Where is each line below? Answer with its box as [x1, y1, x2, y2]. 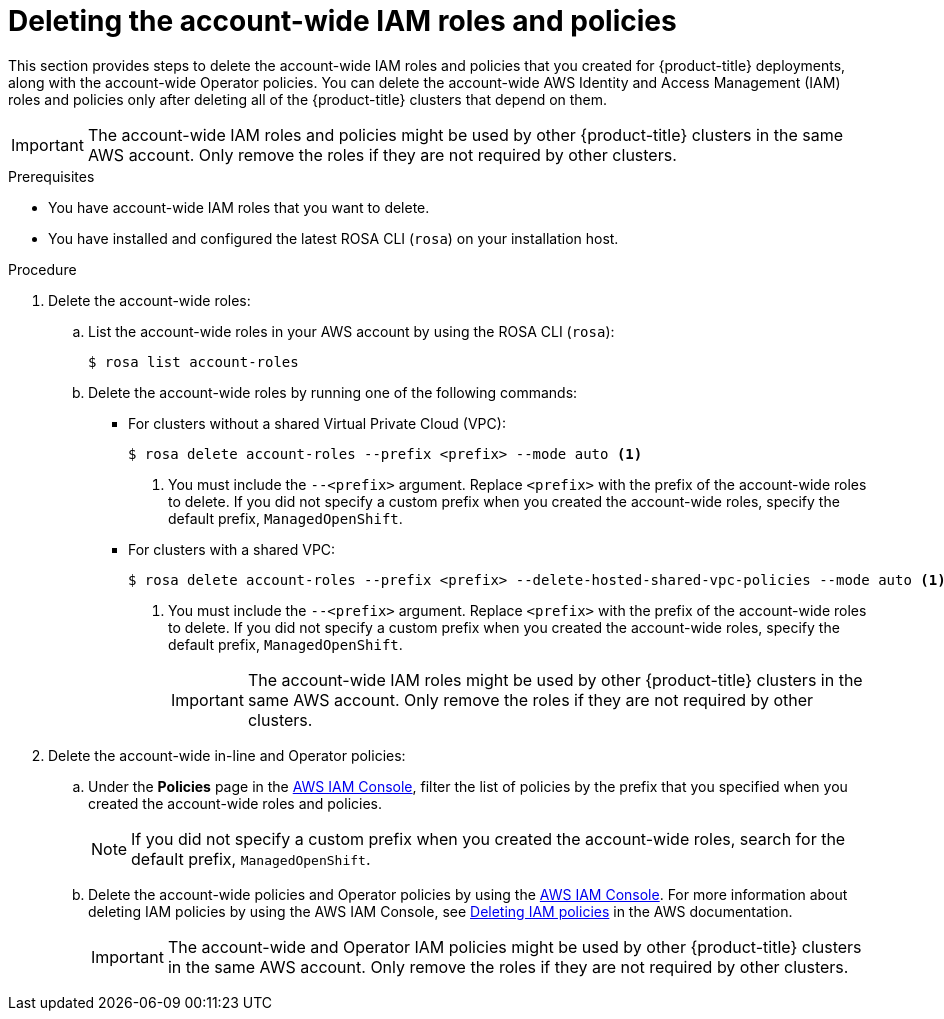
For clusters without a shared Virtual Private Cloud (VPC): [128, 414, 506, 432]
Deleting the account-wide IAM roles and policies [8, 4, 677, 38]
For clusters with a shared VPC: [128, 540, 336, 558]
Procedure [8, 260, 77, 278]
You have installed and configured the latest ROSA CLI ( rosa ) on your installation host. [48, 229, 619, 247]
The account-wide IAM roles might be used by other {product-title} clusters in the [247, 669, 863, 690]
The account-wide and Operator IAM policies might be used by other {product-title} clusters [167, 936, 862, 957]
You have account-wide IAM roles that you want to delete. [48, 198, 430, 216]
